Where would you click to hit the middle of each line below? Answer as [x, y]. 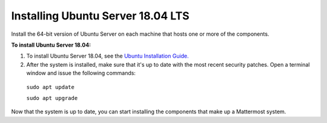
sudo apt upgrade [52, 98]
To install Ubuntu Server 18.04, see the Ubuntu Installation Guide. [107, 56]
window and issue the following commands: [81, 73]
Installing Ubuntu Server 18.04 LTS [101, 16]
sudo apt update [51, 87]
